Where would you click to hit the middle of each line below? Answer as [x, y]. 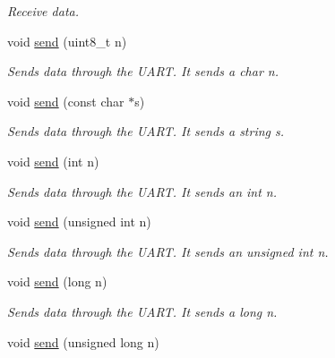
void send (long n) [57, 281]
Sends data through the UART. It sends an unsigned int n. [168, 251]
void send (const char [66, 101]
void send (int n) [53, 161]
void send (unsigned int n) [79, 222]
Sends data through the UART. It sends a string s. [146, 131]
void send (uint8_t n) [67, 41]
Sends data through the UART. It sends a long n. [142, 311]
